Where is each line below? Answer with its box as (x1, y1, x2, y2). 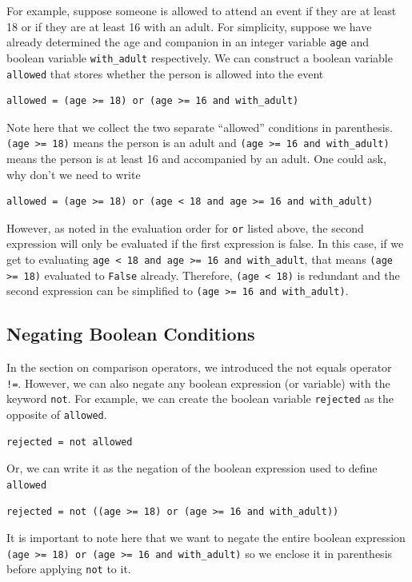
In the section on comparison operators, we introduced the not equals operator (6, 359, 392, 376)
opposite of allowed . (6, 406, 107, 423)
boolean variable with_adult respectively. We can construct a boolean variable (6, 49, 393, 66)
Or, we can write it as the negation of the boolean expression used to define (6, 460, 378, 476)
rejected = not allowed (6, 436, 133, 448)
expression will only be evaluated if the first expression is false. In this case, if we (6, 235, 404, 252)
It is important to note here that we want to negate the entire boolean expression (6, 529, 406, 546)
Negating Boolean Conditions (6, 321, 255, 346)
